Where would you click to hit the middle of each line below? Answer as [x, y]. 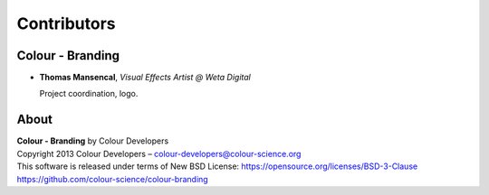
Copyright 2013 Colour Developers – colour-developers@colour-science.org [159, 153]
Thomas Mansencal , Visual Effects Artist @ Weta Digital [145, 78]
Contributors [67, 23]
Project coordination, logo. [89, 94]
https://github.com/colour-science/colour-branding [112, 179]
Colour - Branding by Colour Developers [93, 141]
